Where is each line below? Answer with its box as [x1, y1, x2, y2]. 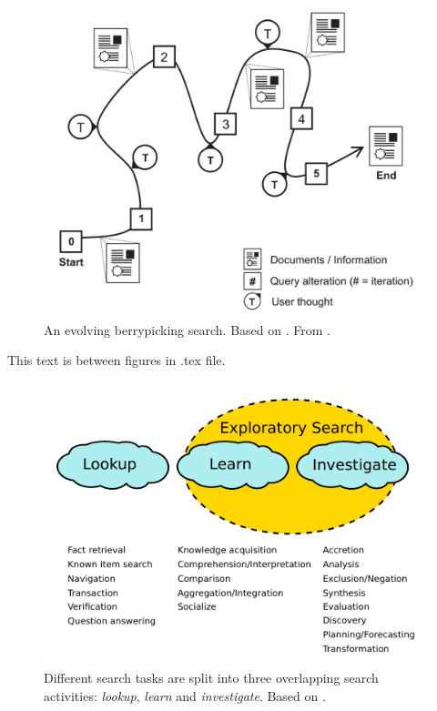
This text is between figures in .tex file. [7, 350, 226, 370]
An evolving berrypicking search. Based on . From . [44, 320, 330, 339]
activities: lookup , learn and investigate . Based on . [44, 686, 326, 706]
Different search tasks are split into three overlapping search [44, 668, 379, 687]
